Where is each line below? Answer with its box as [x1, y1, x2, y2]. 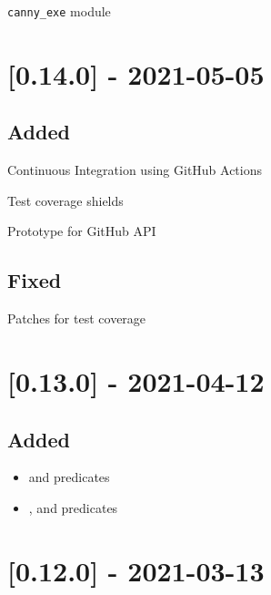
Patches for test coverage [7, 309, 146, 328]
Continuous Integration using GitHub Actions [7, 160, 263, 180]
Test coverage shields [7, 190, 124, 210]
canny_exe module [7, 2, 111, 20]
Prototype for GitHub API [7, 221, 156, 241]
